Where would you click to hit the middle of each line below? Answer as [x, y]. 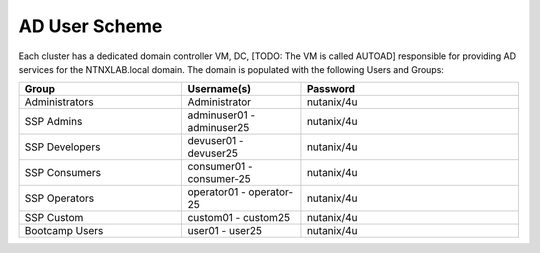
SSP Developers [62, 147]
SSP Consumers [63, 173]
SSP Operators [59, 198]
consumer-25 [219, 179]
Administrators [59, 102]
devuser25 [213, 153]
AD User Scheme [90, 26]
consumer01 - [220, 167]
